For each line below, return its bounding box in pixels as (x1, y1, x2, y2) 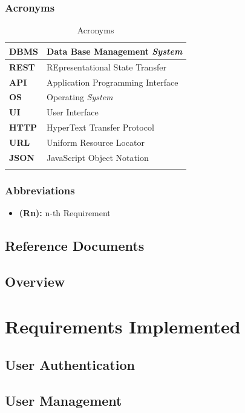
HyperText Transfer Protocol (47, 121, 154, 134)
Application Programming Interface (47, 75, 178, 88)
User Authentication (5, 355, 135, 374)
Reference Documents (5, 236, 145, 255)
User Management (5, 391, 122, 409)
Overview (5, 272, 65, 291)
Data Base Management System (47, 44, 183, 57)
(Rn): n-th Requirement (19, 206, 111, 219)
